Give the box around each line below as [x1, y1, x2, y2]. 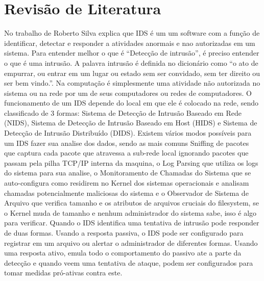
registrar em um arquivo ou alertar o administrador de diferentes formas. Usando [4, 237, 258, 248]
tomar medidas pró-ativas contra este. [4, 267, 123, 278]
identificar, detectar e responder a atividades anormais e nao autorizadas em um [4, 37, 255, 48]
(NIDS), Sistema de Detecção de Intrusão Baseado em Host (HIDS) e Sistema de [4, 117, 257, 128]
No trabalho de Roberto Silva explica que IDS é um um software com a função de [4, 28, 260, 38]
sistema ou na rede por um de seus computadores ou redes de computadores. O [4, 87, 252, 98]
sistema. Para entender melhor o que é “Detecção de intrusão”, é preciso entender [4, 47, 259, 58]
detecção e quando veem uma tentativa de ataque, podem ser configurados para [4, 257, 253, 268]
